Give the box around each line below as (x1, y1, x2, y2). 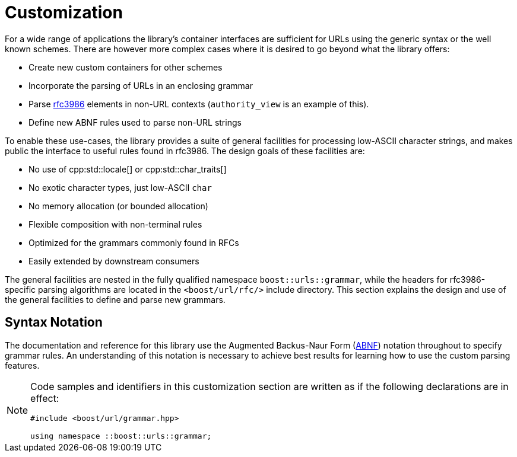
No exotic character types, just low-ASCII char (28, 182, 212, 193)
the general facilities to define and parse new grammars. (5, 294, 226, 305)
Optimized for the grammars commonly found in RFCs (28, 237, 239, 248)
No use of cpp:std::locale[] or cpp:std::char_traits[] (28, 164, 227, 174)
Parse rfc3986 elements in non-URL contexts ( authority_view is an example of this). (28, 98, 369, 109)
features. (5, 360, 40, 370)
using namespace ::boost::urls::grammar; (30, 431, 212, 440)
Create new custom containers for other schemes (28, 62, 223, 72)
